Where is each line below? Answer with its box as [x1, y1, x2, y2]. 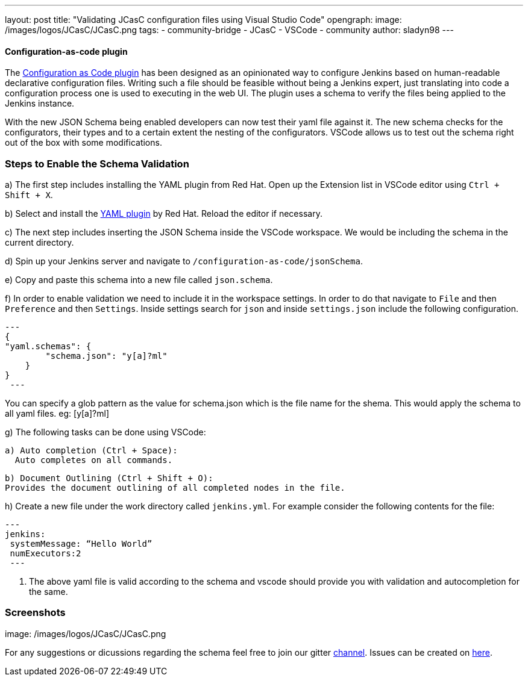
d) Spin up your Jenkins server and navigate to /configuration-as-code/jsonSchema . [5, 255, 363, 266]
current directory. [5, 237, 74, 247]
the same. [29, 586, 68, 597]
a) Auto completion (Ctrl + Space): [5, 445, 178, 455]
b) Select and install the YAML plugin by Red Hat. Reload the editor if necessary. [5, 208, 322, 219]
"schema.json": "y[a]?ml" [45, 350, 168, 361]
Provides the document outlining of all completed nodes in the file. [5, 482, 345, 493]
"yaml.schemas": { [5, 341, 92, 351]
